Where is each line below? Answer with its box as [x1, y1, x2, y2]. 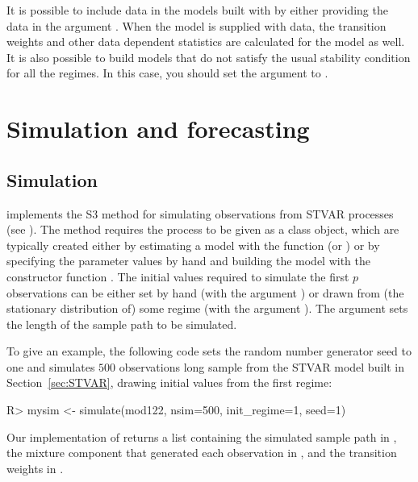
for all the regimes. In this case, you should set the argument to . [6, 64, 328, 81]
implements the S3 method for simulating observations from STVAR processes [6, 205, 394, 222]
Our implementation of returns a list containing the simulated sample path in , [6, 428, 397, 445]
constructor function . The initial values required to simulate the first [6, 268, 349, 285]
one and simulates [6, 358, 95, 375]
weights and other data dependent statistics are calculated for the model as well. [6, 33, 405, 50]
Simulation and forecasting [6, 112, 310, 145]
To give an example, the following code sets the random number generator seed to [6, 343, 412, 359]
